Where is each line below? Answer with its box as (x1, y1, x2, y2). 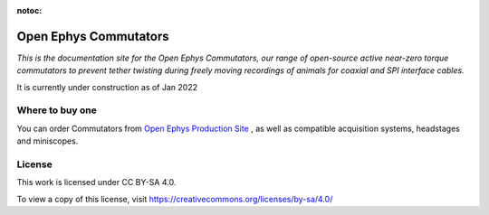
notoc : (16, 5, 43, 15)
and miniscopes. (16, 136, 79, 146)
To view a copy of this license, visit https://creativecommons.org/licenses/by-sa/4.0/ (16, 193, 333, 204)
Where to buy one (16, 104, 97, 117)
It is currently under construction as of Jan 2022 (16, 81, 198, 92)
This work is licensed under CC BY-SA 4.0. (16, 177, 177, 188)
